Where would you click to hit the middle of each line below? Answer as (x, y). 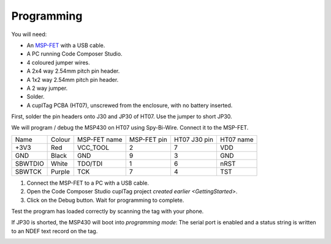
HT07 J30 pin (194, 139)
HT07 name (237, 139)
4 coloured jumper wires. (58, 62)
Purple (61, 171)
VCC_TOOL (93, 147)
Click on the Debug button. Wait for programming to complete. (105, 200)
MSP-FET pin (148, 139)
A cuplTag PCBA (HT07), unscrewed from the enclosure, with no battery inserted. (130, 105)
